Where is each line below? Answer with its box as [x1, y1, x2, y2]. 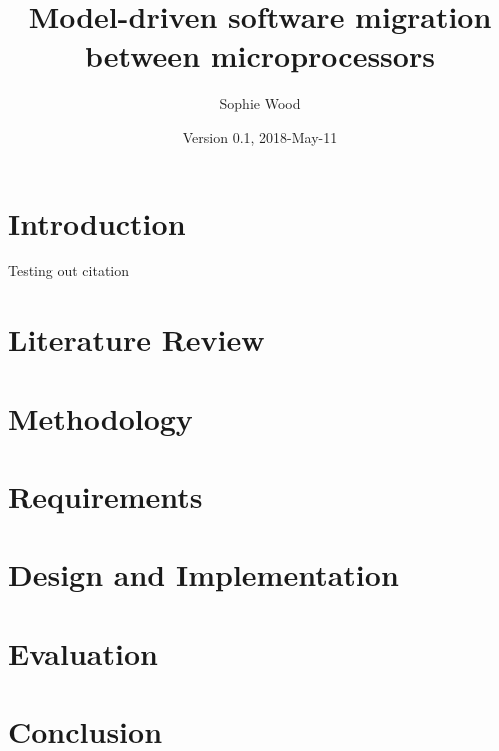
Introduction [8, 202, 186, 243]
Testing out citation [8, 260, 130, 281]
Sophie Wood [219, 93, 301, 114]
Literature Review [8, 319, 265, 360]
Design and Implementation [8, 554, 399, 595]
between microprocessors [85, 35, 435, 76]
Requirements [8, 475, 203, 516]
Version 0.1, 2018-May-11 [182, 126, 338, 147]
